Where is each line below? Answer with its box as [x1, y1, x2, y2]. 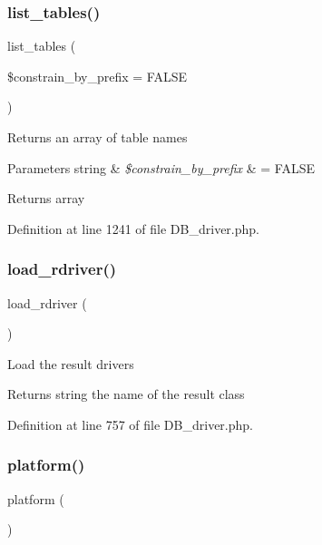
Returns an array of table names [7, 128, 188, 146]
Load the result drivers [7, 354, 134, 373]
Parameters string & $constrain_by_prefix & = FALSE [7, 158, 315, 177]
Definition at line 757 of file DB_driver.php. [7, 414, 253, 433]
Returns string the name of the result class [7, 384, 245, 404]
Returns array [7, 189, 85, 208]
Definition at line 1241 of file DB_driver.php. [7, 219, 259, 238]
